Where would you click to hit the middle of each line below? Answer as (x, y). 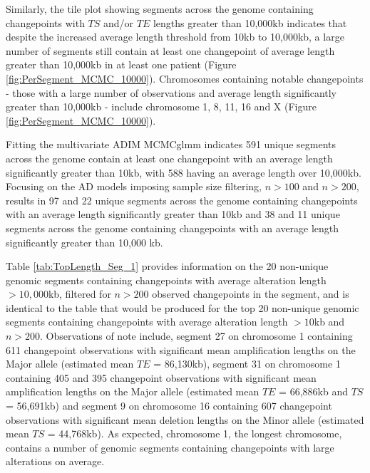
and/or (119, 22)
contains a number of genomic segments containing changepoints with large (170, 447)
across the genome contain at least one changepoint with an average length (169, 158)
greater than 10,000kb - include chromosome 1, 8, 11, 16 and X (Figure (161, 106)
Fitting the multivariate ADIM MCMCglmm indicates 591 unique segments (171, 144)
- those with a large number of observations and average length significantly (171, 92)
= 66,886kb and (313, 391)
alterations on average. (55, 461)
